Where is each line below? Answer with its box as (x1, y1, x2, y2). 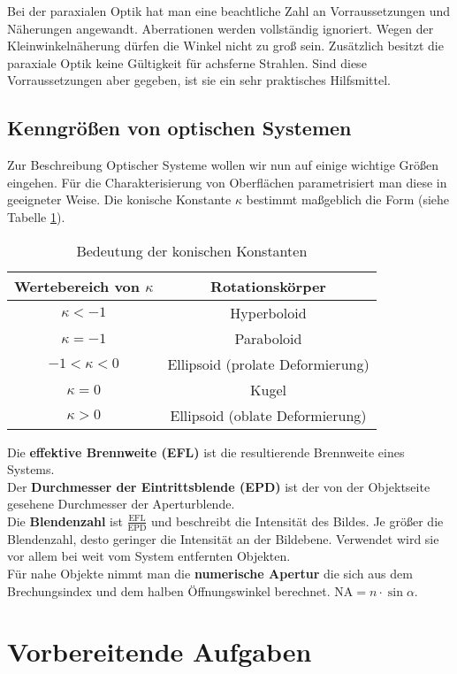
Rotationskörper (210, 275, 326, 296)
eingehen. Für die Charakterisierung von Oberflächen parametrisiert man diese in (7, 172, 447, 191)
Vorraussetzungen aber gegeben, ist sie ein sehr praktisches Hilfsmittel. (7, 71, 392, 89)
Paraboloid (234, 327, 302, 348)
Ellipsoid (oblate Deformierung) (170, 404, 367, 425)
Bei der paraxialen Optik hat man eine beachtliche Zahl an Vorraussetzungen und (7, 2, 451, 19)
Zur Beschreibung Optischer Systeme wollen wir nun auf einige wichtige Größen (7, 156, 438, 174)
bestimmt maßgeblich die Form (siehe (246, 190, 450, 209)
